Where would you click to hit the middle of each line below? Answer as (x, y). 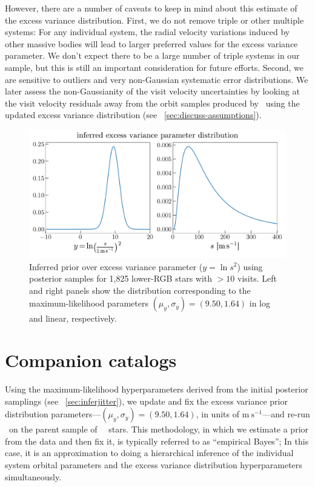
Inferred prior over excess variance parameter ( (116, 266)
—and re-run (286, 414)
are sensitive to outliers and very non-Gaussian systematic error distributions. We (157, 79)
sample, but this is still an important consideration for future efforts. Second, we (154, 67)
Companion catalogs (91, 360)
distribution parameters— (53, 414)
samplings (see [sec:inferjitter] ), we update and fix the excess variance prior (146, 401)
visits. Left (257, 278)
